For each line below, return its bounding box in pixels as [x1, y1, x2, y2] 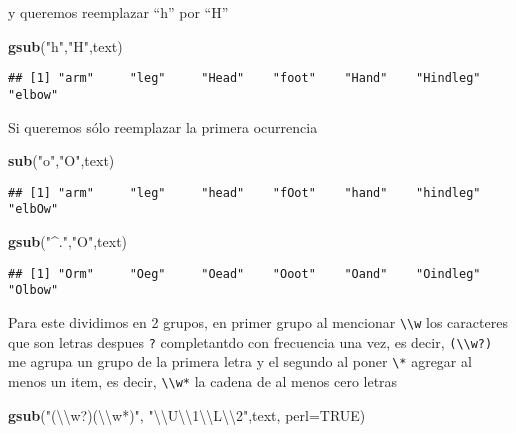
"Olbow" [8, 283, 59, 298]
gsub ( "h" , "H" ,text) [8, 35, 123, 56]
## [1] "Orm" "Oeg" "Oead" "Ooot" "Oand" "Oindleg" [8, 266, 481, 281]
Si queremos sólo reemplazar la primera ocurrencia [8, 116, 318, 137]
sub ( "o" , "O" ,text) [8, 150, 115, 171]
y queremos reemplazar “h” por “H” [8, 2, 229, 22]
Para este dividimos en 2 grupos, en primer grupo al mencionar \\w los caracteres [8, 311, 508, 332]
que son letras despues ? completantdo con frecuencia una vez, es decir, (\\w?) [8, 331, 493, 352]
